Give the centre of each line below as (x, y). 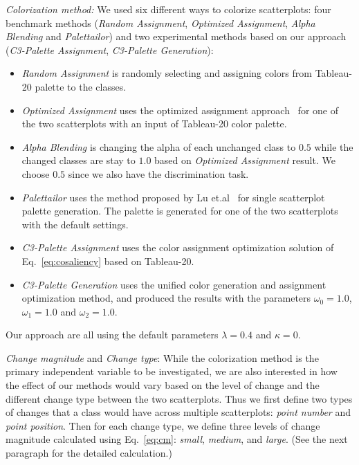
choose (36, 173)
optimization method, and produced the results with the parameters (166, 298)
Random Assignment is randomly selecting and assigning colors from (167, 73)
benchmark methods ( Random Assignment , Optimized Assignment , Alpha (160, 22)
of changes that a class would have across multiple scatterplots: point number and (178, 412)
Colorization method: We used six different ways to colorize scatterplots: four (168, 9)
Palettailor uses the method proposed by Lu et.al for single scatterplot (173, 197)
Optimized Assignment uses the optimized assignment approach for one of (180, 110)
